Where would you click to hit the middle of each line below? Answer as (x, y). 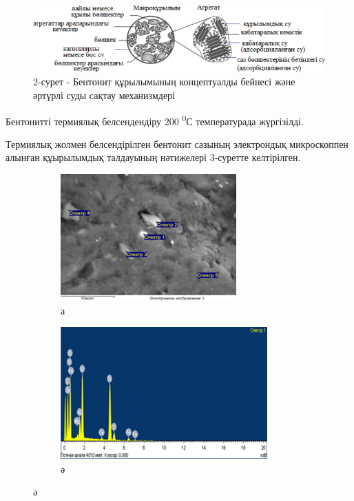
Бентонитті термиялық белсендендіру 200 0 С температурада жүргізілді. (155, 120)
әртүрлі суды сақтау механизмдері (104, 95)
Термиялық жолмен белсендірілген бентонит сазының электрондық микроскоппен (177, 143)
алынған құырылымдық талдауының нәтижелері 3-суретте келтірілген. (153, 157)
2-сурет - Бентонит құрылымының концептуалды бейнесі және (164, 82)
